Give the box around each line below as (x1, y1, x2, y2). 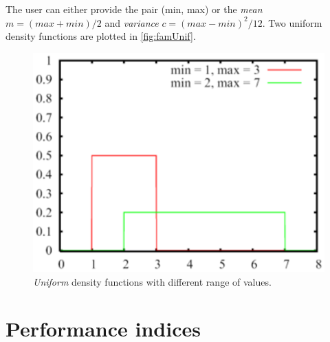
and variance (104, 15, 159, 30)
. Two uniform (262, 15, 322, 30)
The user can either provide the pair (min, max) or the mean (5, 2, 263, 16)
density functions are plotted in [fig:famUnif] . (5, 29, 196, 43)
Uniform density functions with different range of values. (33, 274, 272, 288)
